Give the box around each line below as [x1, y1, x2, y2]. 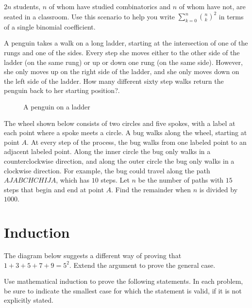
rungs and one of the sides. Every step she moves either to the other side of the [4, 47, 240, 58]
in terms [218, 11, 244, 21]
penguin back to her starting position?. [4, 85, 120, 95]
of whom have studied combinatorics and [49, 1, 171, 11]
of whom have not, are [179, 1, 246, 11]
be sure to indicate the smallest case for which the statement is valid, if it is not [4, 285, 242, 295]
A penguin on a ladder [23, 102, 90, 112]
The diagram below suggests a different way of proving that [4, 250, 182, 261]
